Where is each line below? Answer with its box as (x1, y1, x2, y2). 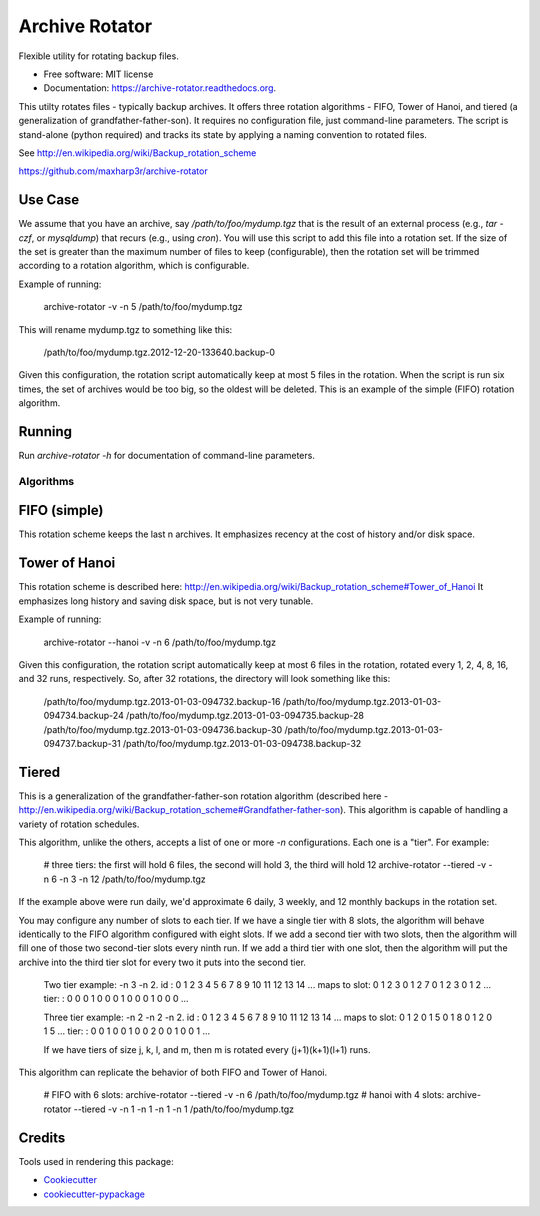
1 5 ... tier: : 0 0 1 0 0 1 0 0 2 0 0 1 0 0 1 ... (43, 1025, 211, 1037)
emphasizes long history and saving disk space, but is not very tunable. (18, 595, 314, 607)
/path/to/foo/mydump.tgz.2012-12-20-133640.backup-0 (43, 346, 275, 358)
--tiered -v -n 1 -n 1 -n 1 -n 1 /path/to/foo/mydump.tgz (73, 1103, 295, 1115)
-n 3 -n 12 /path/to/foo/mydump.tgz (58, 873, 207, 885)
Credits (18, 1129, 66, 1146)
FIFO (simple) (18, 502, 104, 519)
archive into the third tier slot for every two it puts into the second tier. (18, 956, 307, 968)
